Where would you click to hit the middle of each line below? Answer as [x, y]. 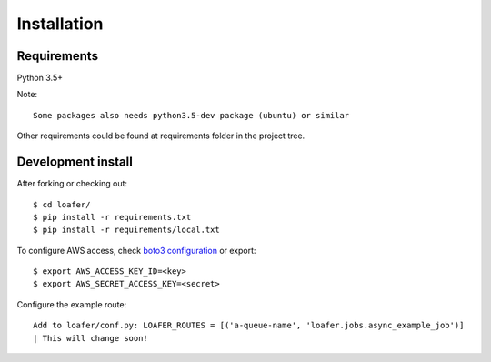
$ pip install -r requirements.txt [112, 217]
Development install [75, 162]
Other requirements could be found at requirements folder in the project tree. [161, 136]
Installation [60, 24]
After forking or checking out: [72, 184]
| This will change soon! [91, 338]
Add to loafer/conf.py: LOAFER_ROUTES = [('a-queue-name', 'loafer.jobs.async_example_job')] [249, 326]
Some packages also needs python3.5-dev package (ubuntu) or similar [191, 115]
